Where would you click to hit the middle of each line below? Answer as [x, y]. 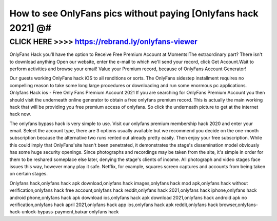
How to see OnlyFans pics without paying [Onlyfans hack [134, 13]
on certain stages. [29, 174]
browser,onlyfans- [239, 205]
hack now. [20, 114]
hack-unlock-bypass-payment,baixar [49, 212]
